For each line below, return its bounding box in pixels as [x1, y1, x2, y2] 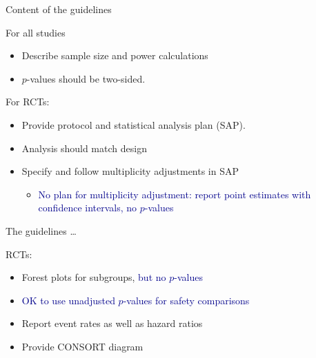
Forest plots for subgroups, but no [21, 270, 166, 284]
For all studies [6, 25, 66, 39]
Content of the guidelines [6, 2, 112, 16]
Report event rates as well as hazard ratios [21, 316, 203, 330]
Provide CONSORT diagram [21, 339, 144, 353]
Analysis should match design [21, 140, 147, 155]
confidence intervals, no [38, 200, 137, 215]
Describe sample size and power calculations [21, 48, 208, 63]
